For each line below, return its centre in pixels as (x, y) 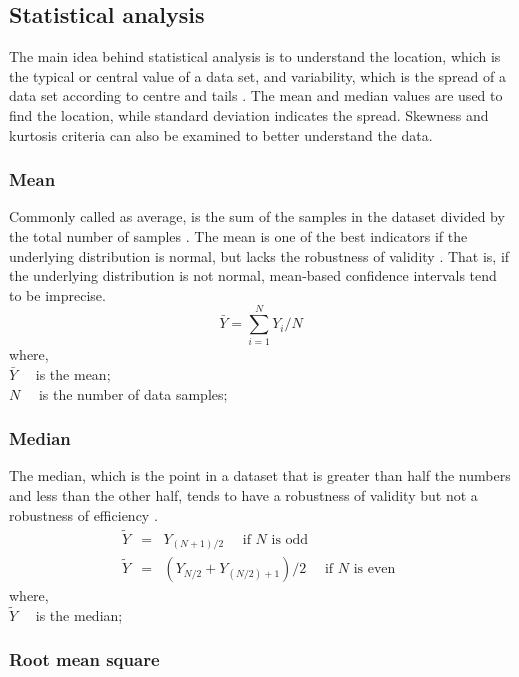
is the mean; (73, 374)
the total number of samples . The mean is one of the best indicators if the (238, 235)
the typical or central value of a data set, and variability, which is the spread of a (257, 75)
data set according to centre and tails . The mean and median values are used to (256, 95)
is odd (290, 539)
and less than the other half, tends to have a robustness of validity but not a (243, 495)
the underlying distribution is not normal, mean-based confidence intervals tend (253, 275)
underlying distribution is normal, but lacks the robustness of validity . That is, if (259, 255)
